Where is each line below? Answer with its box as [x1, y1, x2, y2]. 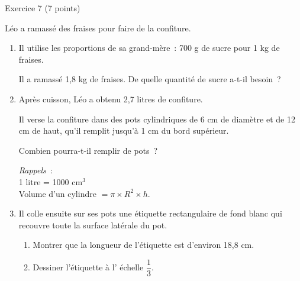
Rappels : [18, 164, 53, 176]
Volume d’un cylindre [18, 187, 96, 199]
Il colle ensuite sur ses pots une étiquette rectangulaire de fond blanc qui [18, 207, 282, 219]
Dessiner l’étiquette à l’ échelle [33, 261, 144, 273]
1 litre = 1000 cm [18, 175, 83, 188]
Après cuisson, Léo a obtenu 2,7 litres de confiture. [18, 92, 203, 105]
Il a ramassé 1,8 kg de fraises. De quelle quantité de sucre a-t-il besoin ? [18, 73, 281, 85]
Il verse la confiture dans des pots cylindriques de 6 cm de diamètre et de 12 [18, 112, 295, 125]
